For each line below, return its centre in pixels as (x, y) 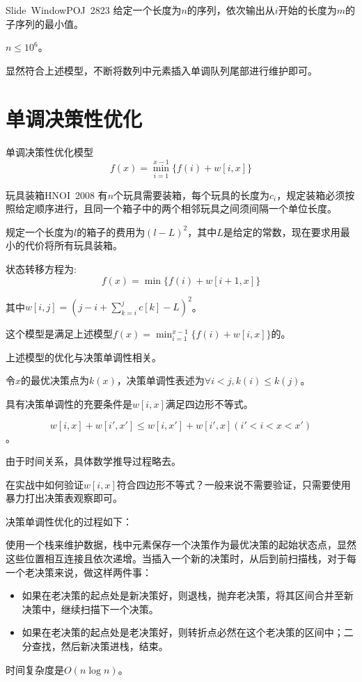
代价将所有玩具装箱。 (73, 245)
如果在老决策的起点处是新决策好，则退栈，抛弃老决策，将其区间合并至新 (188, 595)
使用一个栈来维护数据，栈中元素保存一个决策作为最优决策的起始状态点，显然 (181, 545)
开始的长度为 (307, 10)
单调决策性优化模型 (49, 151)
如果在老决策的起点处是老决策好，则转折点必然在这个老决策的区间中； (183, 632)
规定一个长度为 (40, 231)
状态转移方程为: (41, 268)
